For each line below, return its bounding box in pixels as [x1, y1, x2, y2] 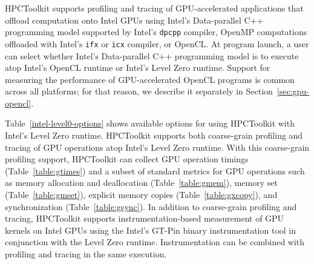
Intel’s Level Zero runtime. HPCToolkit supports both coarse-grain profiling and [5, 129, 303, 142]
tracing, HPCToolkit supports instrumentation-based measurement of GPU [5, 212, 284, 225]
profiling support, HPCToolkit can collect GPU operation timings [5, 153, 249, 165]
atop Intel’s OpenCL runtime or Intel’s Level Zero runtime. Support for [5, 61, 270, 74]
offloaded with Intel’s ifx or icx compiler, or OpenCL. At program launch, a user [5, 37, 309, 50]
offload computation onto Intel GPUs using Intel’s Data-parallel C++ [5, 13, 264, 26]
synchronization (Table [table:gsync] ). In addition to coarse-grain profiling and [5, 200, 297, 213]
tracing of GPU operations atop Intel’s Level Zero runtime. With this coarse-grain [5, 140, 310, 153]
